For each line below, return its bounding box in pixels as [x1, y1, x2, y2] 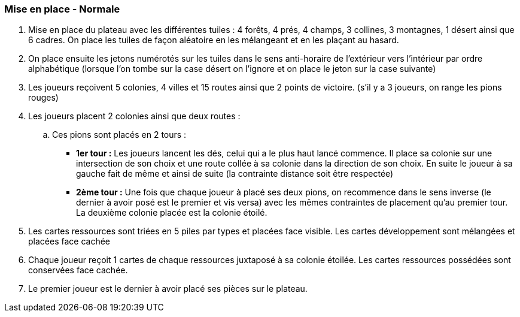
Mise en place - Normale [4, 3, 120, 15]
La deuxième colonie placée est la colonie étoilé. [76, 207, 267, 218]
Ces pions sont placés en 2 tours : [52, 129, 187, 140]
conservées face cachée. [28, 265, 128, 276]
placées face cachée [28, 236, 110, 247]
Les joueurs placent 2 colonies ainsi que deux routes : [28, 111, 241, 122]
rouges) [28, 92, 59, 103]
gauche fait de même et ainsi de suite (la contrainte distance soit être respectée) [76, 168, 394, 179]
